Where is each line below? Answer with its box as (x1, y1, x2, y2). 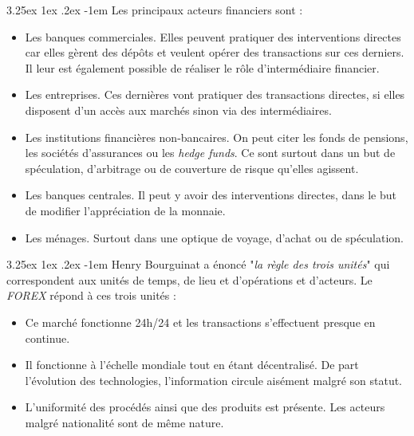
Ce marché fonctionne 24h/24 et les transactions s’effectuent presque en (25, 313, 376, 330)
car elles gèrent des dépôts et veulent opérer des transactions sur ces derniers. (25, 44, 404, 61)
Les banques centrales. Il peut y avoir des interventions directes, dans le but (25, 187, 396, 203)
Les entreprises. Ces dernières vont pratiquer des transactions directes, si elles (25, 86, 405, 103)
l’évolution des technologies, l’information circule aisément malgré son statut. (25, 371, 403, 388)
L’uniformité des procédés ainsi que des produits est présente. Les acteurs (25, 399, 385, 415)
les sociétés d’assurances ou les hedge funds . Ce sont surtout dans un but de (25, 144, 396, 161)
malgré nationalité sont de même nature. (25, 414, 224, 430)
